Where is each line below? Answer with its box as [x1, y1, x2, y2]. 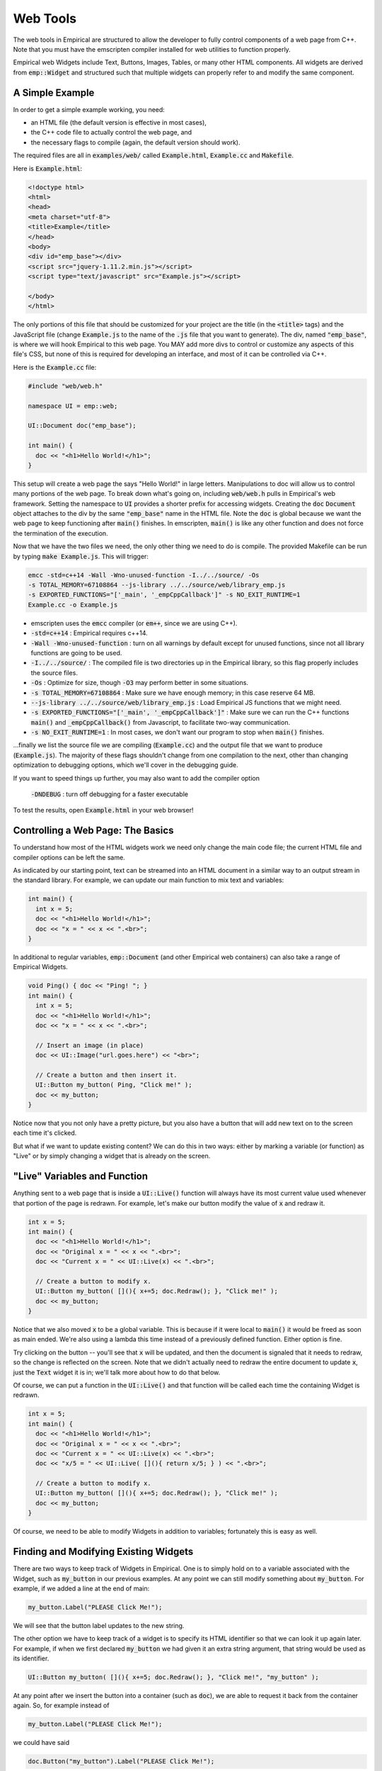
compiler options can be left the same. [13, 853, 125, 861]
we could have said [13, 1738, 70, 1747]
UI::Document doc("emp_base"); [28, 421, 137, 430]
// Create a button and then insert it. [35, 1070, 178, 1079]
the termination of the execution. [13, 528, 109, 538]
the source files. [30, 668, 78, 677]
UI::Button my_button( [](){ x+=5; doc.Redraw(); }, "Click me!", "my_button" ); [28, 1673, 320, 1682]
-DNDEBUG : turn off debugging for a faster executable [30, 790, 189, 798]
